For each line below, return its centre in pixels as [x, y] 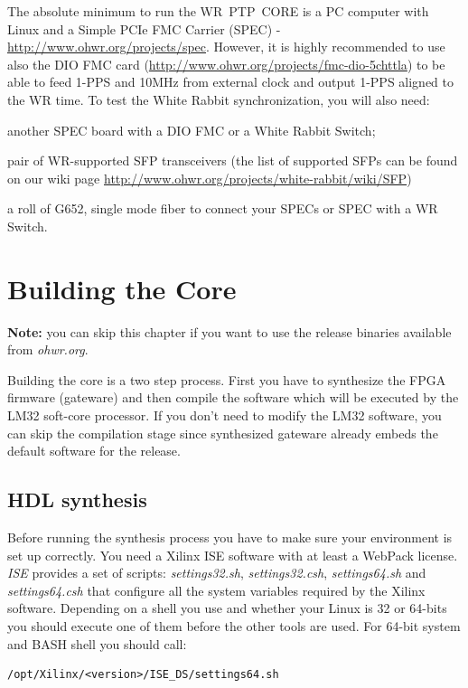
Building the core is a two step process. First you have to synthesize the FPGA [227, 379]
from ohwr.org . [48, 349]
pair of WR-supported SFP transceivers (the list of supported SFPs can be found [233, 160]
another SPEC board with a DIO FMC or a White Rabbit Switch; [192, 130]
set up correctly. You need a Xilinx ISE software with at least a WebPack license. [233, 555]
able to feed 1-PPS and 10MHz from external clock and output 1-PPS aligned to [231, 82]
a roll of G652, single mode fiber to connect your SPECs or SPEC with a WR [223, 208]
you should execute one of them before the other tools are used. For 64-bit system [234, 625]
